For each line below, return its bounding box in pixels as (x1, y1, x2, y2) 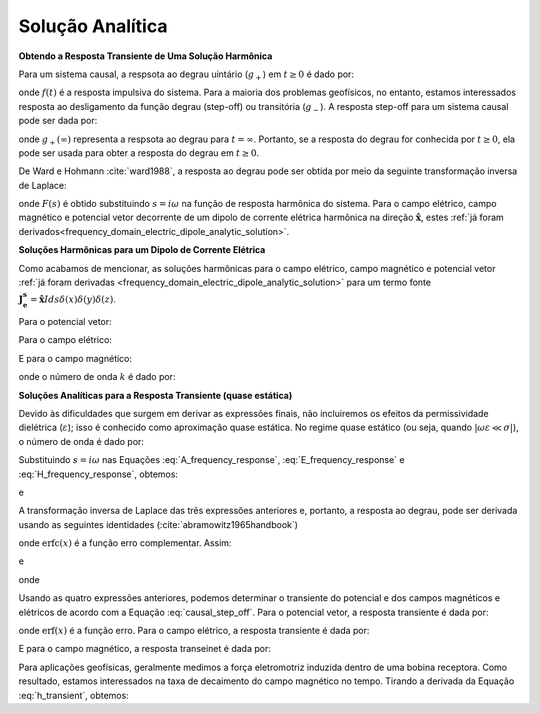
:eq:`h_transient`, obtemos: (18, 689, 129, 701)
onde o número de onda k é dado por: (18, 371, 176, 383)
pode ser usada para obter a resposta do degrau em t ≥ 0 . (18, 146, 260, 159)
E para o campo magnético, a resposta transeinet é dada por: (18, 643, 272, 655)
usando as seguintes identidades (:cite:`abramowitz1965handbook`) (18, 518, 299, 530)
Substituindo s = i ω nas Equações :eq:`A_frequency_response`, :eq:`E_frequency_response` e (18, 454, 405, 466)
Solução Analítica (18, 15, 168, 37)
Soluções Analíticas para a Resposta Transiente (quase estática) (18, 389, 293, 401)
